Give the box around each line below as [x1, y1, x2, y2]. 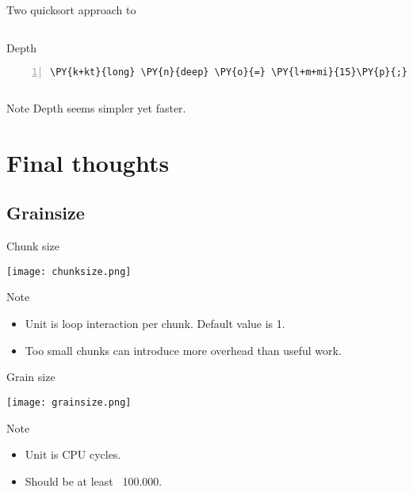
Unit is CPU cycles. [25, 446, 121, 463]
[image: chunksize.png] [6, 265, 132, 277]
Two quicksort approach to [6, 2, 136, 17]
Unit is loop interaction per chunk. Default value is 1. [25, 315, 285, 332]
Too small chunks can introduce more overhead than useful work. [25, 341, 342, 358]
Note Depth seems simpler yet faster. [6, 100, 186, 116]
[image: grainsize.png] [6, 396, 132, 408]
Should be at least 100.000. [25, 472, 163, 489]
